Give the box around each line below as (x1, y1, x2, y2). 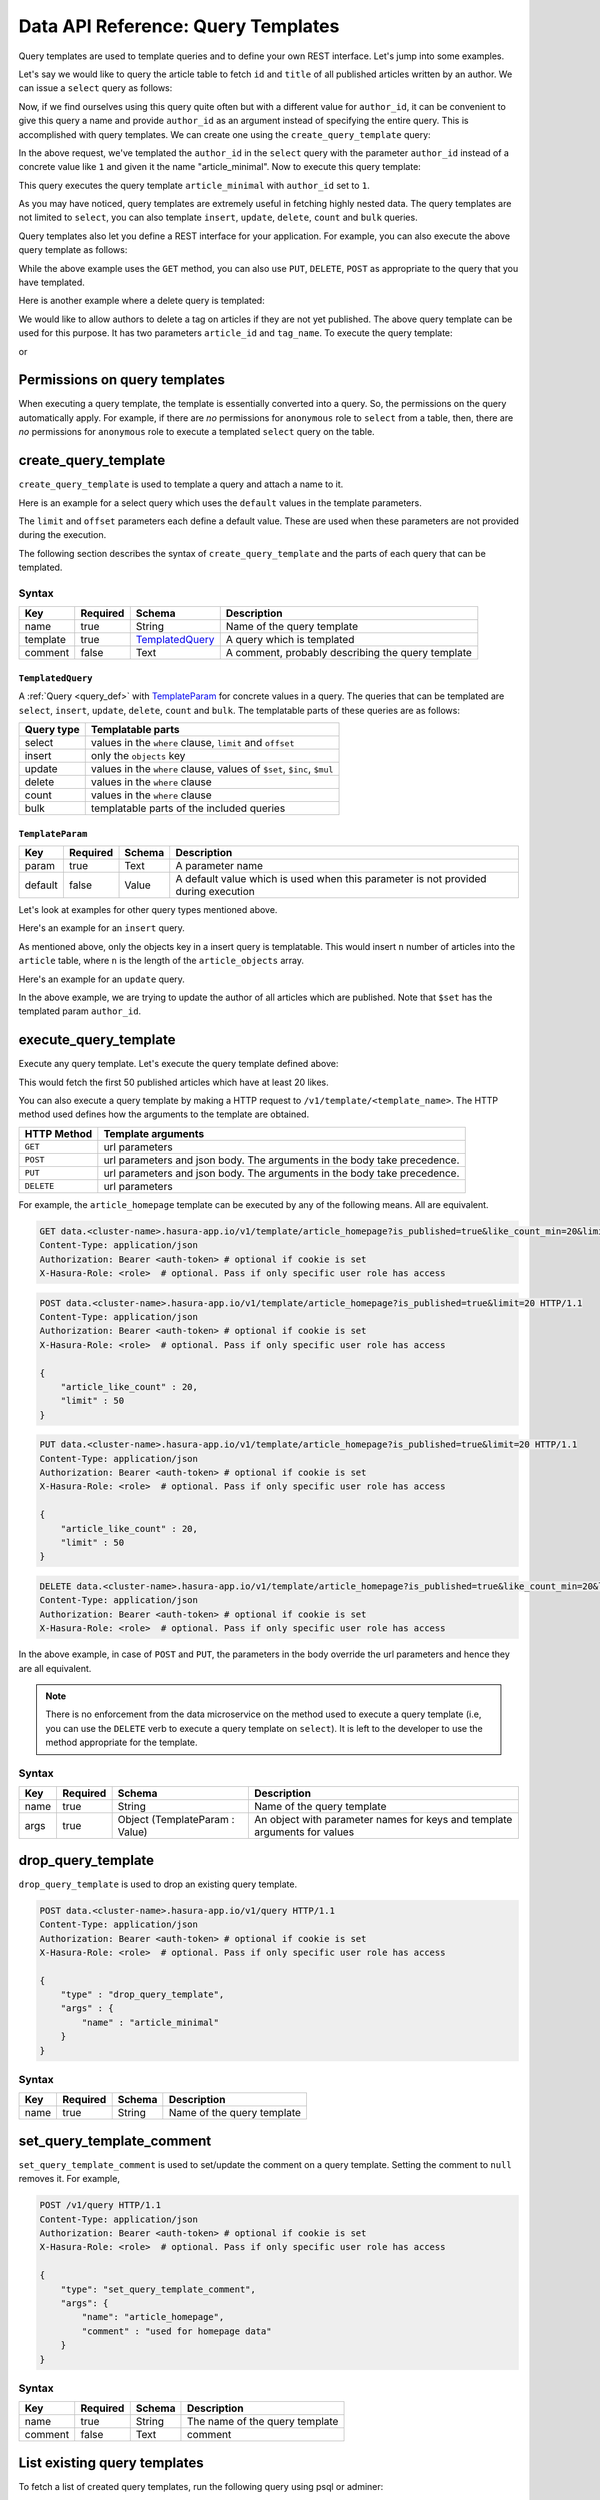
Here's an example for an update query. (18, 973, 185, 985)
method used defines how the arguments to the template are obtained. (18, 1108, 310, 1120)
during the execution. (18, 529, 107, 541)
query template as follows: (18, 244, 128, 256)
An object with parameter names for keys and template (253, 1813, 513, 1827)
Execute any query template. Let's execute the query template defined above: (18, 1058, 339, 1070)
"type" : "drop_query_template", (60, 1989, 225, 2000)
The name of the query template (186, 2415, 339, 2429)
